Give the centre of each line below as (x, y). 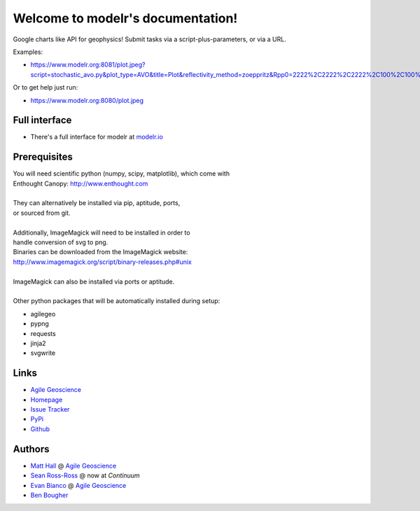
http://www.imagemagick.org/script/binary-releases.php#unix (102, 262)
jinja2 (38, 343)
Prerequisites (43, 157)
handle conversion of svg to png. (61, 242)
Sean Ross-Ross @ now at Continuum (85, 475)
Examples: (28, 52)
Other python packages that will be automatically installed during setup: (117, 301)
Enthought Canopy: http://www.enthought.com (80, 183)
